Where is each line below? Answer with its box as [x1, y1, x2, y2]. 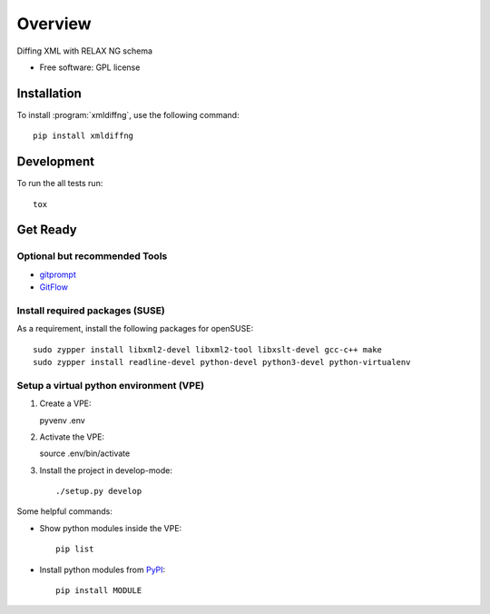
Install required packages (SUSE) [16, 304, 165, 317]
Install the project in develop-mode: [39, 464, 172, 476]
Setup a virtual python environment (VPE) [16, 379, 205, 391]
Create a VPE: [39, 398, 92, 409]
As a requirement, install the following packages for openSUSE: [16, 323, 254, 334]
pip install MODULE [55, 586, 142, 596]
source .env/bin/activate [39, 448, 131, 459]
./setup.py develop [55, 486, 142, 497]
